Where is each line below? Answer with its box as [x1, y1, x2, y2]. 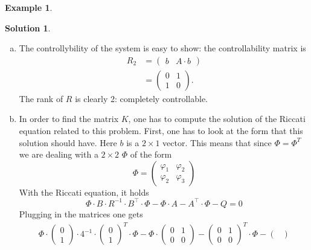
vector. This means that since [162, 136, 272, 149]
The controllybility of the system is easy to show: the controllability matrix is [19, 42, 306, 54]
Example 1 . [5, 1, 53, 13]
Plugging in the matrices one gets [19, 207, 143, 220]
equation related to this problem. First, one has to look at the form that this [19, 124, 303, 137]
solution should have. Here [19, 136, 117, 149]
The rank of [19, 92, 63, 104]
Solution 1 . [5, 21, 51, 34]
